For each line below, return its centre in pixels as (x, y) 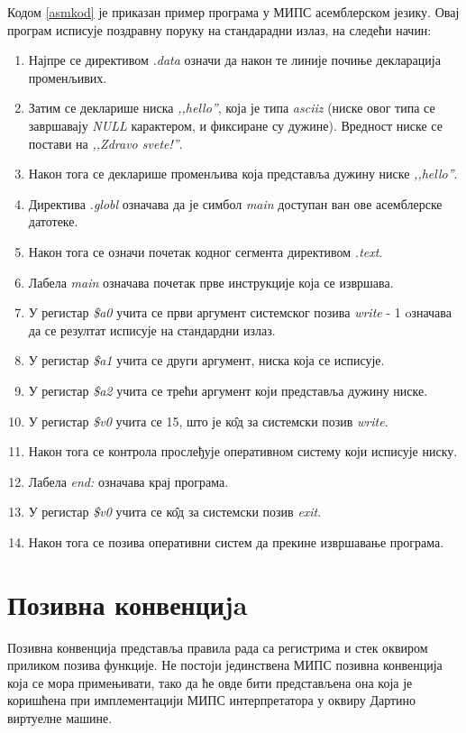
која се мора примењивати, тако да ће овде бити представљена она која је (210, 682)
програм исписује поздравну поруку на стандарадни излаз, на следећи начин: (219, 29)
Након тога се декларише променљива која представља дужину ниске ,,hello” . (243, 174)
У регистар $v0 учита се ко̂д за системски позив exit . (175, 512)
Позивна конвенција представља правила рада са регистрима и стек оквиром (218, 647)
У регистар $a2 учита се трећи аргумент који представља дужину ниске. (228, 390)
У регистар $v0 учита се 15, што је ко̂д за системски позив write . (208, 421)
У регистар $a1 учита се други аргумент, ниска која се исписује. (206, 360)
